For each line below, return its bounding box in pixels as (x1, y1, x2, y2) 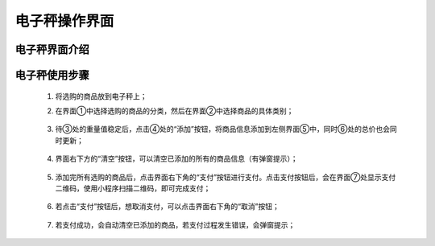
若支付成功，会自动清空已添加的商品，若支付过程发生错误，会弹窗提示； (55, 219, 296, 229)
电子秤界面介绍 (14, 43, 89, 56)
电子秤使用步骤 (14, 68, 89, 82)
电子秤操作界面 (14, 12, 114, 30)
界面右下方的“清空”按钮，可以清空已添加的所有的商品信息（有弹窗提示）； (55, 154, 298, 164)
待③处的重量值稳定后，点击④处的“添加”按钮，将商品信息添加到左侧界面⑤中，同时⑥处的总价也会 (55, 125, 391, 134)
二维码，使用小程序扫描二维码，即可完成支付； (55, 183, 211, 193)
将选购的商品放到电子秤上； (55, 91, 147, 100)
